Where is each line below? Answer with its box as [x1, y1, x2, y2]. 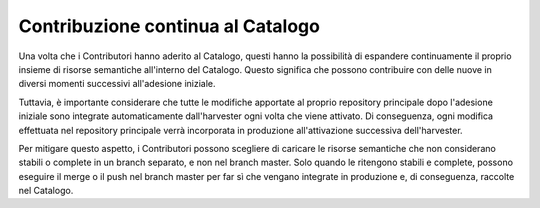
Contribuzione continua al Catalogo [18, 15, 320, 37]
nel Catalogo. [18, 185, 74, 197]
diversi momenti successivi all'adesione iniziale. [18, 78, 216, 90]
